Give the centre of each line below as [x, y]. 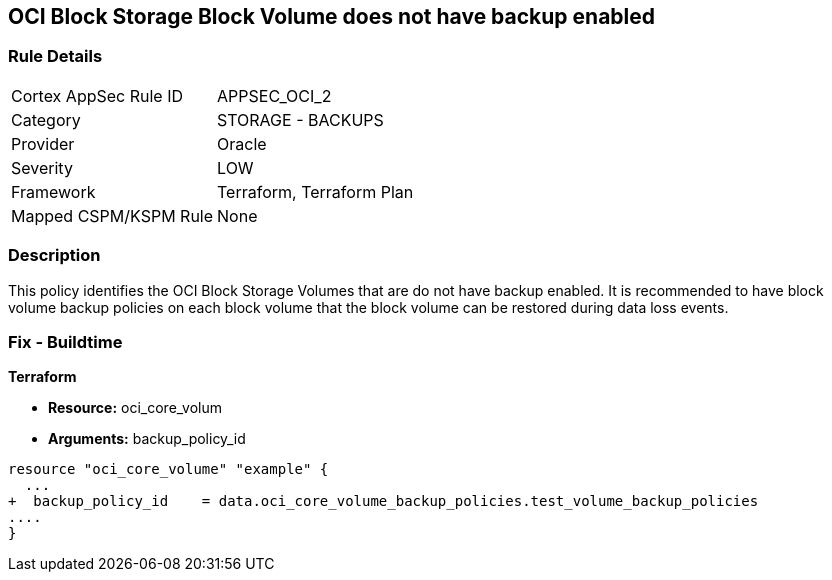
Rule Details [55, 56]
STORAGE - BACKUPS [300, 119]
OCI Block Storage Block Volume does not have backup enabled [332, 16]
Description [54, 255]
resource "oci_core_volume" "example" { [168, 469]
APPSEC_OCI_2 [274, 95]
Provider [43, 143]
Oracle [242, 143]
